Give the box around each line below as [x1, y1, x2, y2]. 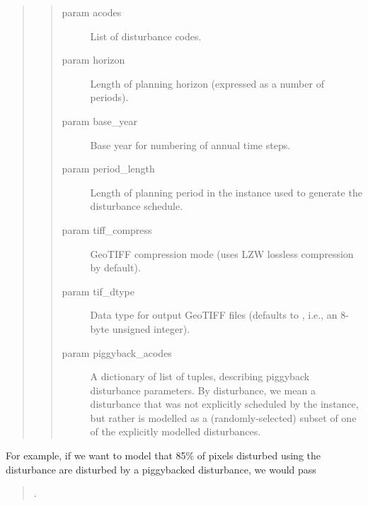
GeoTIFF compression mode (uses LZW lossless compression [90, 246, 354, 261]
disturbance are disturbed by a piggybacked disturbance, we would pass [6, 461, 316, 476]
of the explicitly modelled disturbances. [90, 424, 261, 439]
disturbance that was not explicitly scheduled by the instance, [90, 396, 359, 411]
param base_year [62, 113, 137, 128]
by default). [90, 260, 141, 275]
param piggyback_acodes [62, 345, 172, 360]
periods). [90, 90, 129, 105]
